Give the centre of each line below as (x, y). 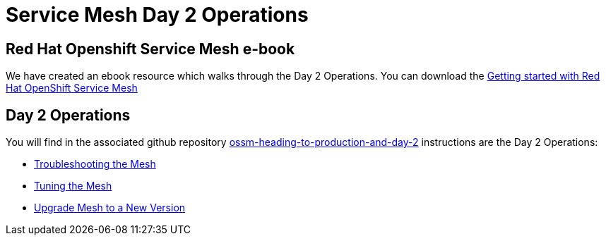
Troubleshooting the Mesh (95, 164)
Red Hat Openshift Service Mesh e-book (150, 49)
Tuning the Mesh (73, 186)
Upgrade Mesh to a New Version (110, 208)
